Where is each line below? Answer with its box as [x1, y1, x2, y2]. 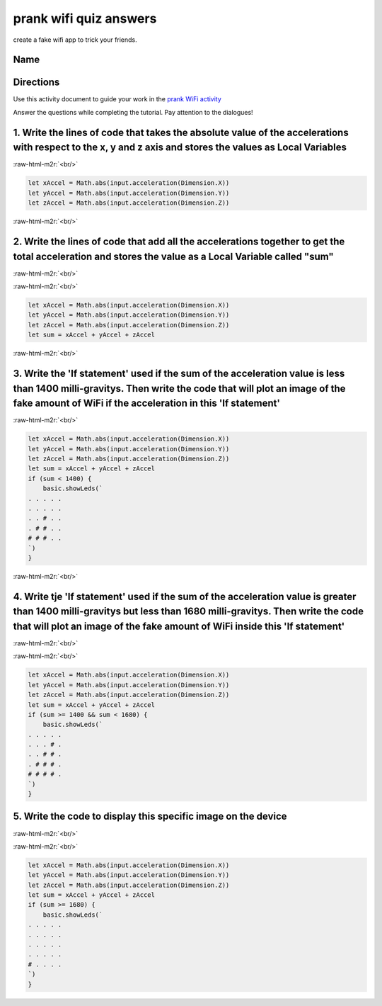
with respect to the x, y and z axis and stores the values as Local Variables [13, 142, 347, 154]
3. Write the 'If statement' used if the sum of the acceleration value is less [13, 367, 345, 379]
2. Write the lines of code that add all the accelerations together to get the [13, 235, 345, 247]
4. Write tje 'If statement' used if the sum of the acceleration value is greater [13, 590, 357, 602]
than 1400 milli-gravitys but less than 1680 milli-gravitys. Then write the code [13, 606, 364, 618]
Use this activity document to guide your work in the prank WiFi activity [13, 95, 222, 103]
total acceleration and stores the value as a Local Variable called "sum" [13, 250, 334, 262]
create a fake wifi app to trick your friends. [13, 35, 137, 44]
